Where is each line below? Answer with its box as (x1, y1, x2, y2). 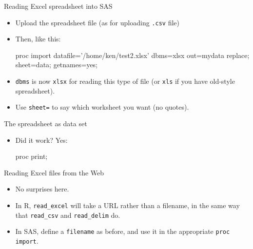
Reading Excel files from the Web (4, 167, 104, 177)
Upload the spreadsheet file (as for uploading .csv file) (15, 17, 179, 27)
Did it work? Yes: (15, 134, 68, 145)
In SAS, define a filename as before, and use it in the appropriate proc (15, 226, 230, 236)
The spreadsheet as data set (4, 118, 87, 128)
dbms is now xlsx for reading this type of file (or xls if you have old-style (15, 76, 235, 86)
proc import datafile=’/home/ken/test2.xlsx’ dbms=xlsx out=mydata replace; (15, 50, 250, 60)
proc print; (15, 151, 48, 161)
